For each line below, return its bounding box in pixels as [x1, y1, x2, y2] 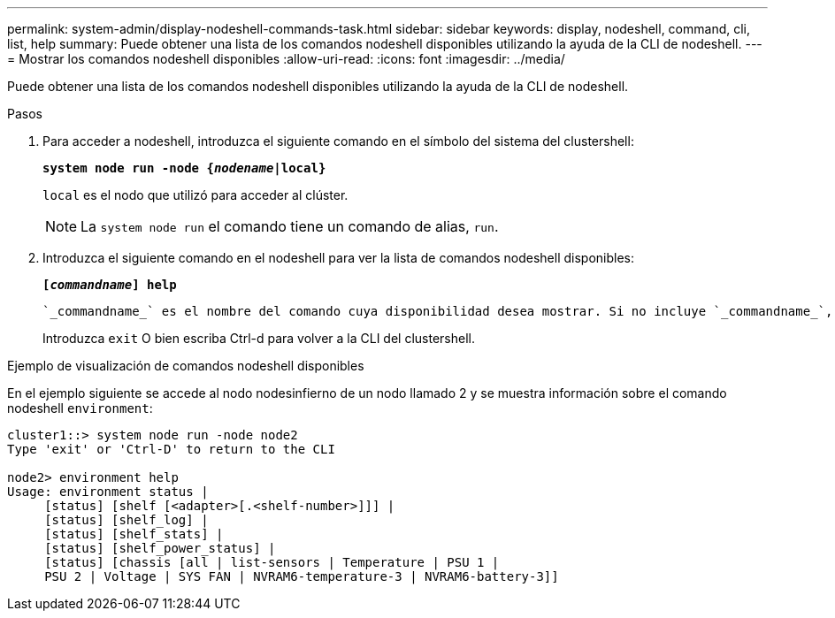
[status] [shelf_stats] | [44, 527, 224, 541]
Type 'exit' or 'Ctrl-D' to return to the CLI [7, 442, 335, 456]
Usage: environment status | [7, 484, 209, 499]
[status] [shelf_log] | [44, 513, 209, 527]
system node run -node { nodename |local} [42, 161, 326, 175]
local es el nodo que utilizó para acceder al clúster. [42, 187, 349, 202]
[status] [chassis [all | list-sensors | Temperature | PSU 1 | [44, 555, 500, 569]
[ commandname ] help [42, 278, 177, 292]
